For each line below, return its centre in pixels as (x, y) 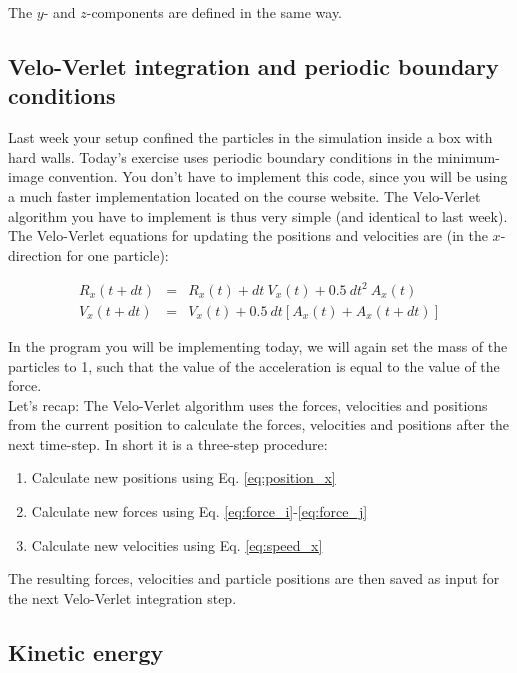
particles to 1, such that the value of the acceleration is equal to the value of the (254, 365)
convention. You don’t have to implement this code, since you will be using (278, 176)
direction (35, 254)
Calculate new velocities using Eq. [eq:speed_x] (177, 544)
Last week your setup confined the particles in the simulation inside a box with (250, 137)
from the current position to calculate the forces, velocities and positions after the (259, 424)
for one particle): (117, 254)
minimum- (468, 156)
